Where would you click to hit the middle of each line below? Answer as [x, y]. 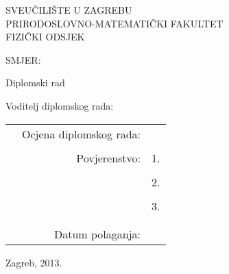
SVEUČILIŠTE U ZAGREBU [69, 10]
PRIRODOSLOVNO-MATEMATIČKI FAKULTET [114, 23]
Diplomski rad [35, 83]
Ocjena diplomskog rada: [82, 134]
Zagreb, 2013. [34, 262]
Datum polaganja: [98, 234]
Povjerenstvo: [109, 158]
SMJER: [23, 59]
